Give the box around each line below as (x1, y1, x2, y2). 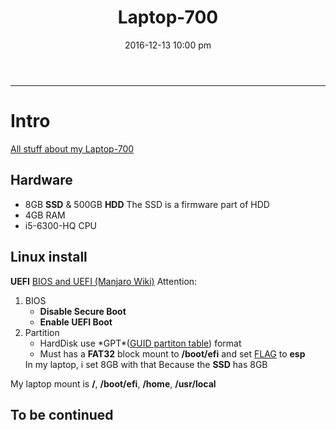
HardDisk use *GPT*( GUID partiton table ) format (39, 337, 242, 349)
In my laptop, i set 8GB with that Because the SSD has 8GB (24, 358, 268, 370)
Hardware (10, 172, 73, 189)
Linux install (10, 249, 88, 266)
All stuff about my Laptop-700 (10, 142, 135, 155)
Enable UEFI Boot (39, 316, 113, 328)
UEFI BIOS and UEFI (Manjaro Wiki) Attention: (10, 275, 198, 287)
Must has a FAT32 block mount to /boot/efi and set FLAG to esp (39, 347, 306, 360)
